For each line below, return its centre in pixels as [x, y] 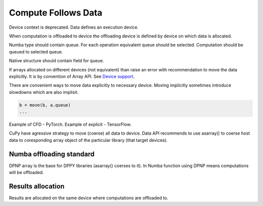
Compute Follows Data [56, 13]
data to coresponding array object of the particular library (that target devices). [88, 140]
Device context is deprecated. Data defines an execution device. [74, 27]
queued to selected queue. [36, 51]
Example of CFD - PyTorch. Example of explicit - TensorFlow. [70, 124]
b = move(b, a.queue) [45, 105]
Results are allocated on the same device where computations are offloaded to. [89, 198]
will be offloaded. [26, 172]
